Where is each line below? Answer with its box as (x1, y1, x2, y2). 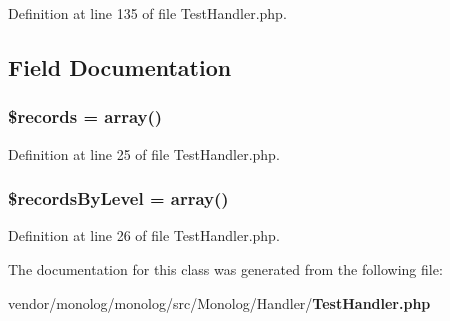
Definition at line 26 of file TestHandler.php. (8, 225, 280, 246)
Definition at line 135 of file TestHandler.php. (8, 3, 287, 23)
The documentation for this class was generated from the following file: (8, 259, 443, 279)
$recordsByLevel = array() (8, 186, 229, 211)
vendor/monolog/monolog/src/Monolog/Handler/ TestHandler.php (8, 292, 431, 313)
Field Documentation (8, 51, 232, 82)
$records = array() (8, 104, 163, 129)
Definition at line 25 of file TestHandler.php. (8, 143, 280, 164)
